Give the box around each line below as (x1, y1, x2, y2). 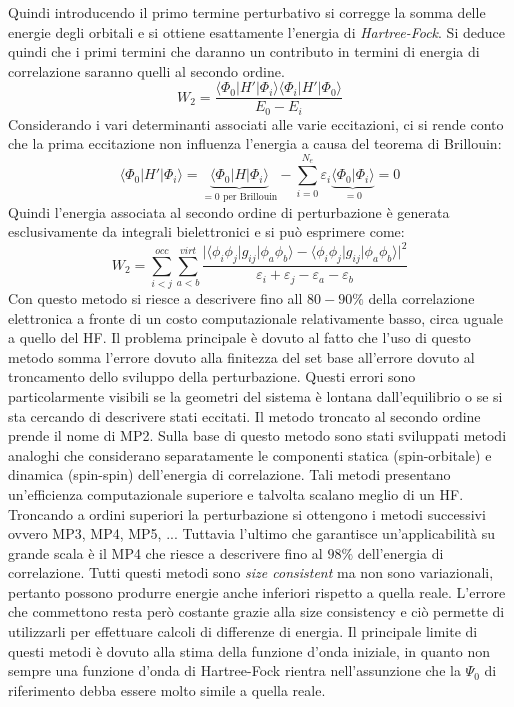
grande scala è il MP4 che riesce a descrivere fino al (8, 542, 323, 563)
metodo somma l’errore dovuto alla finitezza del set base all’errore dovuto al (8, 346, 475, 367)
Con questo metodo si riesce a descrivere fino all (8, 287, 303, 308)
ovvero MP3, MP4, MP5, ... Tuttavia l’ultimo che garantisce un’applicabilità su (8, 523, 495, 544)
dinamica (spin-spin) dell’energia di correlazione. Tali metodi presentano (8, 464, 451, 485)
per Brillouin (222, 192, 278, 203)
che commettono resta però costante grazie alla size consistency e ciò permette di (8, 601, 505, 622)
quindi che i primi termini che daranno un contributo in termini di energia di (8, 41, 480, 62)
